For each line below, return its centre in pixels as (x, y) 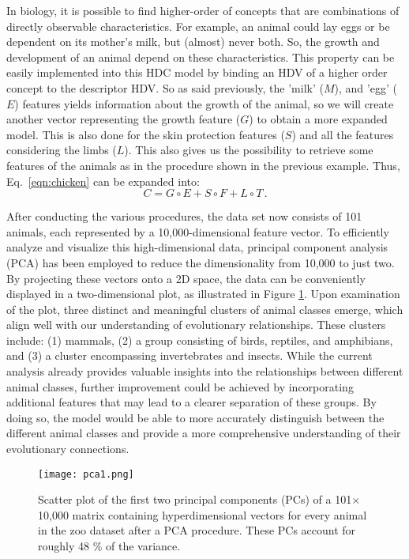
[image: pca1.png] (86, 474)
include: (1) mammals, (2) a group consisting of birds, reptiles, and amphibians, (200, 340)
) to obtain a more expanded (318, 119)
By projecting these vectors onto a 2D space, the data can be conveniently (186, 278)
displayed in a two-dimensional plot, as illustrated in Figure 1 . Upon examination (203, 294)
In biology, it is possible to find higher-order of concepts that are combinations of (203, 10)
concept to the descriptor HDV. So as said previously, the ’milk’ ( (165, 87)
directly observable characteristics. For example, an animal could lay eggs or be (198, 26)
